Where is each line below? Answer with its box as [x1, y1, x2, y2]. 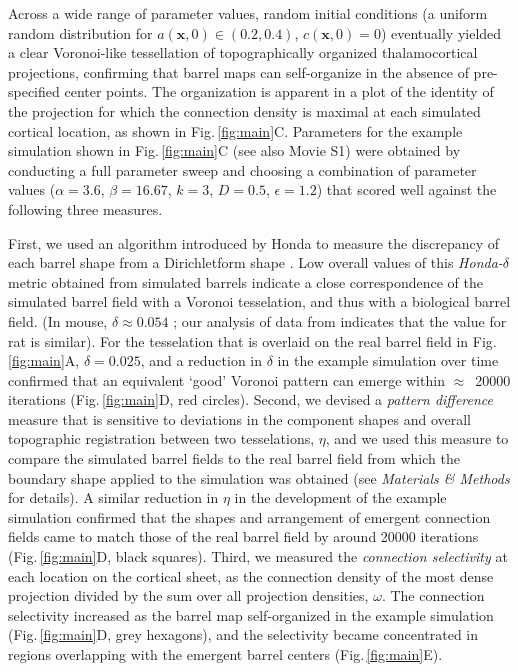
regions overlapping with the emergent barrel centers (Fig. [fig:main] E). [8, 644, 443, 664]
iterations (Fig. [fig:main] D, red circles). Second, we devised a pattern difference [8, 389, 494, 410]
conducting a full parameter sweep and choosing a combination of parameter [8, 159, 477, 180]
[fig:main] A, [8, 350, 80, 371]
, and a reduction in [140, 350, 263, 371]
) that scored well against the [316, 179, 497, 200]
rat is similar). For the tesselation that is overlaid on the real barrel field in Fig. [8, 330, 497, 351]
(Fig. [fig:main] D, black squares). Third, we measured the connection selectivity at [8, 546, 508, 567]
